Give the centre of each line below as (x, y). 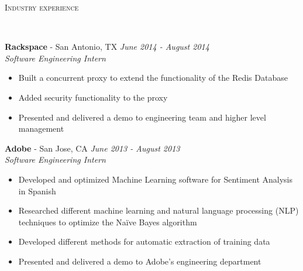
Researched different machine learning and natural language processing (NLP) (159, 210)
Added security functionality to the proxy (93, 97)
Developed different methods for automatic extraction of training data (144, 241)
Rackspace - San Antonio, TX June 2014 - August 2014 (107, 47)
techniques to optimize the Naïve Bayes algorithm (108, 222)
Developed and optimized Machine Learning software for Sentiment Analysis (155, 179)
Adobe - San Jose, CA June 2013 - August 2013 (92, 148)
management (41, 128)
